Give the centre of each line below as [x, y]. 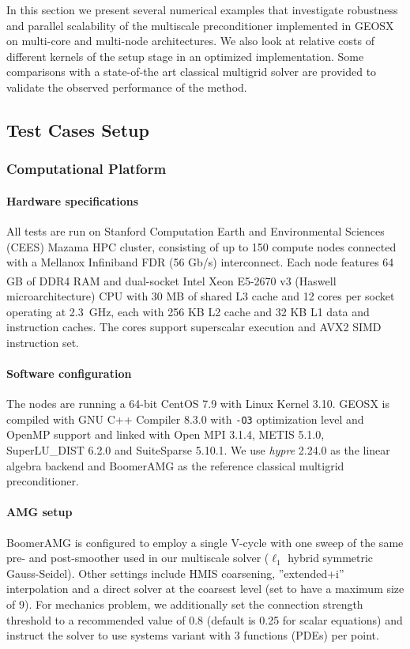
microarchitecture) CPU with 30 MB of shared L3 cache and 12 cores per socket [201, 296]
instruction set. [43, 342]
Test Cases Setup [78, 129]
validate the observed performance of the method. [127, 87]
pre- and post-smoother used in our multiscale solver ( [138, 558]
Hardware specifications [73, 200]
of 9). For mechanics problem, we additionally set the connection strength [185, 604]
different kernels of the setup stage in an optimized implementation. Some [185, 56]
